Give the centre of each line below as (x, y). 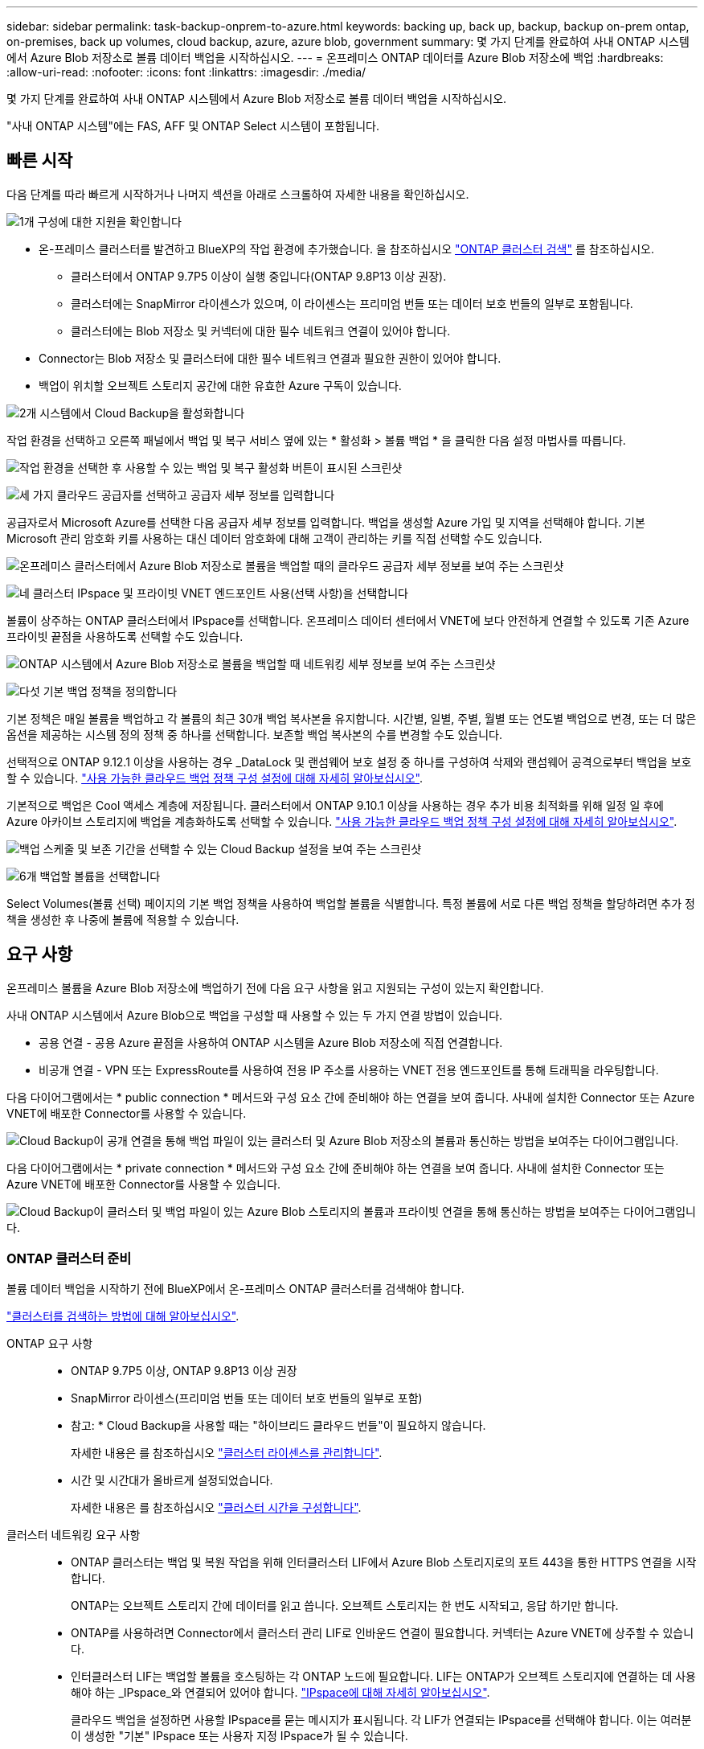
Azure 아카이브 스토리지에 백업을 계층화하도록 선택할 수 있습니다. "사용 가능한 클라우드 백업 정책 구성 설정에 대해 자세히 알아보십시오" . (342, 821)
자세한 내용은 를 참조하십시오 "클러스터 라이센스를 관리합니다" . (227, 1453)
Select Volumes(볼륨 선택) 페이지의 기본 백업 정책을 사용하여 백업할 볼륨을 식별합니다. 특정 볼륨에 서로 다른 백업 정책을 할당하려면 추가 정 (351, 903)
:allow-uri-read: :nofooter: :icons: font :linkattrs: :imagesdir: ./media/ (186, 72)
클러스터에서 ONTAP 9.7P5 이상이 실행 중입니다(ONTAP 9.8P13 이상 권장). (259, 276)
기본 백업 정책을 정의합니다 (110, 691)
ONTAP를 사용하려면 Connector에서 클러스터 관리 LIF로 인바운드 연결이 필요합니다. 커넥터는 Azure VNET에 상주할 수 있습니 (383, 1633)
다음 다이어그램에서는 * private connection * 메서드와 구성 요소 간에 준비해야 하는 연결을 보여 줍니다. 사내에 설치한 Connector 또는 (336, 1168)
